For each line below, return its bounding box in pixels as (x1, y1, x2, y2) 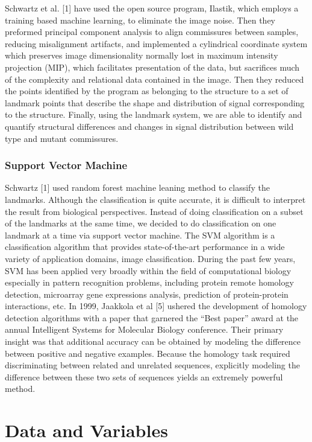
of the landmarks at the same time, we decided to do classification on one (5, 217, 276, 229)
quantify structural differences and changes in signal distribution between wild (5, 120, 294, 132)
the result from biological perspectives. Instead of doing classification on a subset (5, 205, 304, 217)
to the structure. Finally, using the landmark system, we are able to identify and (5, 108, 302, 121)
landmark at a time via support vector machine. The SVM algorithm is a (5, 228, 275, 241)
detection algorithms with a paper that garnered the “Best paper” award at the (5, 311, 299, 324)
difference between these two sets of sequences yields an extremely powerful (5, 370, 283, 383)
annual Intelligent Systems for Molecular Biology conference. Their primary (5, 323, 284, 336)
